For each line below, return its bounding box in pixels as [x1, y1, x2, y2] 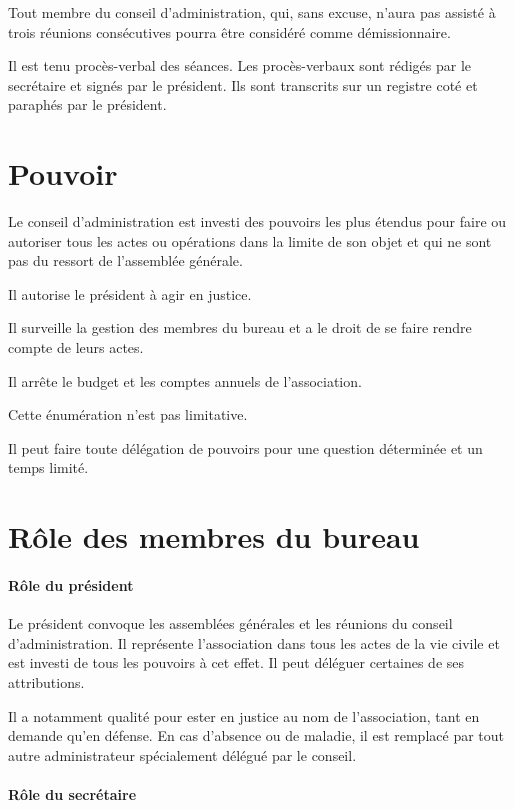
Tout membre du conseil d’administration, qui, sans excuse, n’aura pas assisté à [8, 2, 496, 22]
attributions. [8, 671, 85, 692]
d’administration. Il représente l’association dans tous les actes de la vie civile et [8, 632, 500, 653]
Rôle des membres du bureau [8, 516, 420, 557]
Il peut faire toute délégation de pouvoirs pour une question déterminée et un [8, 437, 483, 458]
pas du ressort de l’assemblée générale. [8, 250, 243, 271]
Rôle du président [8, 575, 134, 595]
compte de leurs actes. [8, 337, 144, 358]
